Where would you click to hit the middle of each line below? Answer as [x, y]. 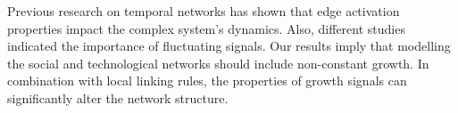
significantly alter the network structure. [118, 97]
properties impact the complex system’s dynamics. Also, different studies [206, 28]
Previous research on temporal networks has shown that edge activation [204, 11]
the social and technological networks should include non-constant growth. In [218, 63]
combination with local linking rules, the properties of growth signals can [207, 81]
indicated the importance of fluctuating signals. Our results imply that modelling [229, 46]
